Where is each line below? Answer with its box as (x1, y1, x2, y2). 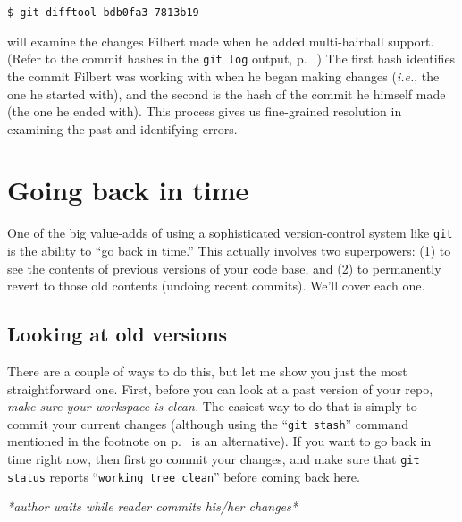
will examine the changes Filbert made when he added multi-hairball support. (7, 31, 434, 50)
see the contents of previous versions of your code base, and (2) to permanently (7, 258, 441, 277)
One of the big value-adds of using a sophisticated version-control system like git (7, 223, 453, 242)
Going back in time (7, 172, 249, 208)
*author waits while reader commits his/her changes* (7, 497, 298, 516)
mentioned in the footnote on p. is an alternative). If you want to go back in (7, 432, 432, 450)
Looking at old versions (7, 320, 228, 348)
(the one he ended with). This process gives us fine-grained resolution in (7, 102, 402, 121)
